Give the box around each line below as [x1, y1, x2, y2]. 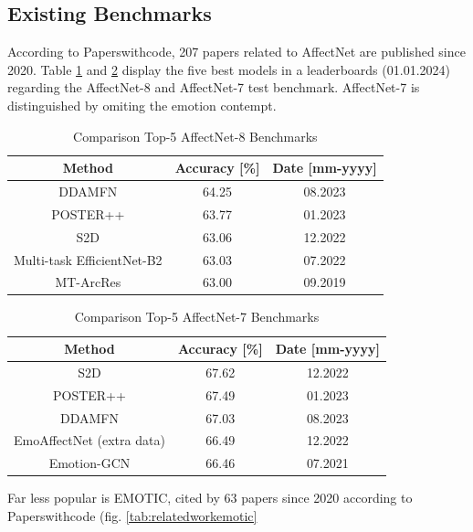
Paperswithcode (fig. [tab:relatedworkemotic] [7, 505, 258, 525]
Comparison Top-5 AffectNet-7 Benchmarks [74, 307, 320, 326]
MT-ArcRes [55, 272, 121, 292]
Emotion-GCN [48, 453, 131, 473]
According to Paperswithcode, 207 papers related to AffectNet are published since [7, 42, 466, 61]
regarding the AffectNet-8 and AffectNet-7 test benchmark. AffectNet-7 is [7, 78, 420, 97]
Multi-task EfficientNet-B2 [14, 250, 163, 269]
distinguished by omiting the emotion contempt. [7, 95, 277, 114]
